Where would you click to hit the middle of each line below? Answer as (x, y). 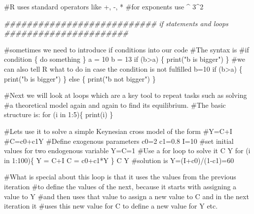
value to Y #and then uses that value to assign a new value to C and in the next (127, 196)
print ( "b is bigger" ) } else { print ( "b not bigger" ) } (80, 78)
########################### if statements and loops (116, 23)
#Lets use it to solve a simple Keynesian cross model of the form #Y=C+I (118, 131)
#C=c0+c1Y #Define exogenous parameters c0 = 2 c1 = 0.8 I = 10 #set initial (119, 141)
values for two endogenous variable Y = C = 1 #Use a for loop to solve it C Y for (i (127, 150)
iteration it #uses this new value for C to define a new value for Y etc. (111, 206)
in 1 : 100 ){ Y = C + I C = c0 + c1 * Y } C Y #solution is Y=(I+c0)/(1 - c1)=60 (119, 160)
